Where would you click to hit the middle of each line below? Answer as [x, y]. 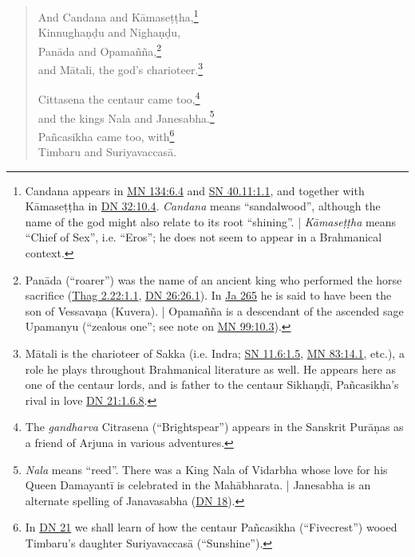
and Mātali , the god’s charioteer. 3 [121, 68]
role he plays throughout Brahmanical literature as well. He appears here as [211, 369]
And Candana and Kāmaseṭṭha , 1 [118, 16]
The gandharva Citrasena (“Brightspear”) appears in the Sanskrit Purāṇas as [214, 427]
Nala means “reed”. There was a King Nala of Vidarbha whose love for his [206, 469]
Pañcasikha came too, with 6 [106, 135]
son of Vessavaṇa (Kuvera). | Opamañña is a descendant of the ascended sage [214, 310]
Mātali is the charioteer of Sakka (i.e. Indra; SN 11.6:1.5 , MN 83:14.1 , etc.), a [215, 353]
